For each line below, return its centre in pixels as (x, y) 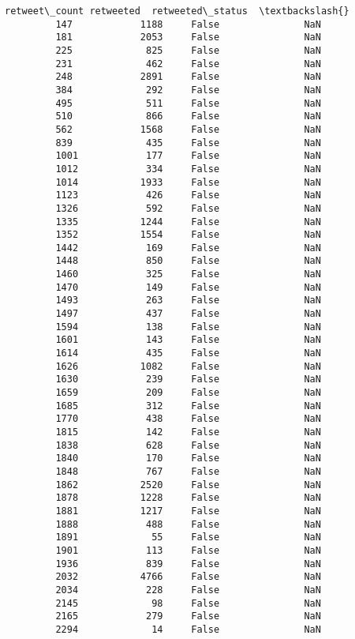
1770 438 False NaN (188, 419)
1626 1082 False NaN (188, 366)
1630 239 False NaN (188, 380)
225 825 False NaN (188, 50)
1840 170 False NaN (188, 459)
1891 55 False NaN (188, 538)
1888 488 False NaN (188, 524)
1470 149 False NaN (188, 287)
